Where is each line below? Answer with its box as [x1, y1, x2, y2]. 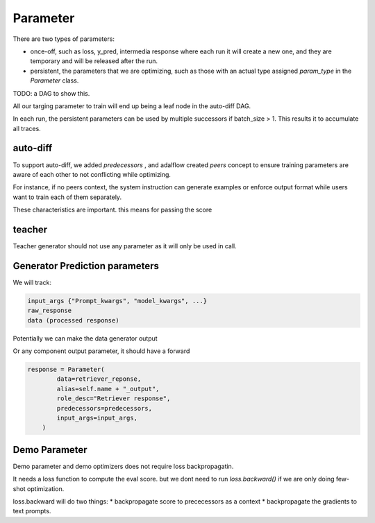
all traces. [12, 124, 41, 132]
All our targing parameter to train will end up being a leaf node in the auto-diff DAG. [12, 101, 251, 110]
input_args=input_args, [56, 414, 138, 422]
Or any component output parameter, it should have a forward [12, 347, 190, 355]
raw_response [27, 307, 72, 315]
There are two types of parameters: [12, 35, 115, 43]
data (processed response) [27, 316, 119, 324]
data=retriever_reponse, [56, 375, 142, 383]
